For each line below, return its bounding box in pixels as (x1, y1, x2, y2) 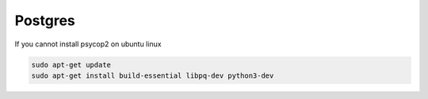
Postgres (14, 12, 75, 29)
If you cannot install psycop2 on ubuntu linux (14, 39, 162, 49)
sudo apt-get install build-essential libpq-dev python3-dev (31, 71, 274, 80)
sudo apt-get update (31, 60, 111, 69)
